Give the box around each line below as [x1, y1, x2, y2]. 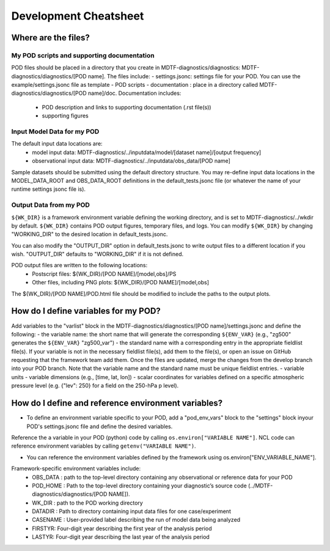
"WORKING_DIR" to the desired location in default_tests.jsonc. [11, 231, 168, 238]
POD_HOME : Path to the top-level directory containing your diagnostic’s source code [32, 482, 247, 489]
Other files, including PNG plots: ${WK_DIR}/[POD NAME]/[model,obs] [32, 279, 210, 286]
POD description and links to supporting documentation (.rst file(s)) [42, 103, 211, 111]
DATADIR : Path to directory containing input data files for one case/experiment [32, 508, 232, 515]
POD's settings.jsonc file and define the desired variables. [26, 423, 173, 430]
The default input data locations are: [11, 140, 103, 147]
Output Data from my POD [11, 201, 90, 209]
